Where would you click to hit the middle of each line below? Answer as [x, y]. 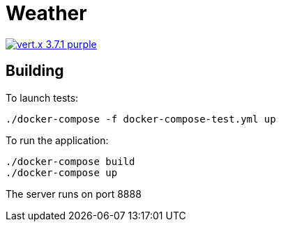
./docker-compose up [62, 172]
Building [35, 71]
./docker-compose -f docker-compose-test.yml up [141, 119]
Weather [46, 13]
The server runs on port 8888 [74, 194]
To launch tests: [42, 97]
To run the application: [57, 140]
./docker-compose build [70, 161]
